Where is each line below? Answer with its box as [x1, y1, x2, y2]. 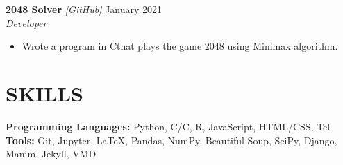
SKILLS [6, 79, 83, 107]
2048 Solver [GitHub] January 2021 [6, 2, 162, 16]
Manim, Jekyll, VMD [6, 146, 97, 161]
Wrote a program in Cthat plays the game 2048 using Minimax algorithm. [22, 39, 338, 53]
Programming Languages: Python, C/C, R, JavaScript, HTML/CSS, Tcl [6, 119, 331, 133]
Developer [6, 15, 47, 30]
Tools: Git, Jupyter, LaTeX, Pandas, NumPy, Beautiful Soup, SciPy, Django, [6, 133, 337, 147]
